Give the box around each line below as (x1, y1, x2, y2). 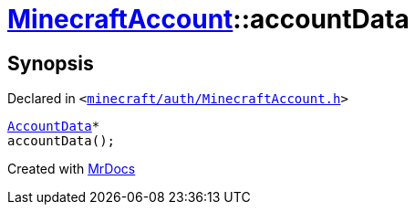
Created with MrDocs (7, 161, 136, 177)
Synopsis (7, 51, 94, 75)
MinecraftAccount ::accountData (7, 4, 410, 35)
